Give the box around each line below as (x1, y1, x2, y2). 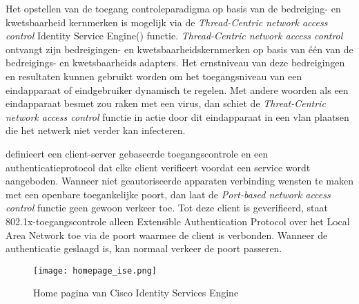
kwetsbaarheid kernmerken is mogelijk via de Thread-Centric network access (6, 15, 328, 29)
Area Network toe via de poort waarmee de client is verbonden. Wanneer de (6, 227, 328, 242)
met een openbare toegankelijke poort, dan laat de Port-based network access (6, 187, 331, 201)
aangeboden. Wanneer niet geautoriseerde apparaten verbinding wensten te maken (6, 173, 353, 188)
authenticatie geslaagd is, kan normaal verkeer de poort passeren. (6, 241, 282, 256)
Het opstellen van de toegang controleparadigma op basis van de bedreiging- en (6, 1, 341, 15)
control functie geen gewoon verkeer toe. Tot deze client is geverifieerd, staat (6, 200, 329, 215)
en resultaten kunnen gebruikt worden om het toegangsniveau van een (6, 68, 302, 83)
